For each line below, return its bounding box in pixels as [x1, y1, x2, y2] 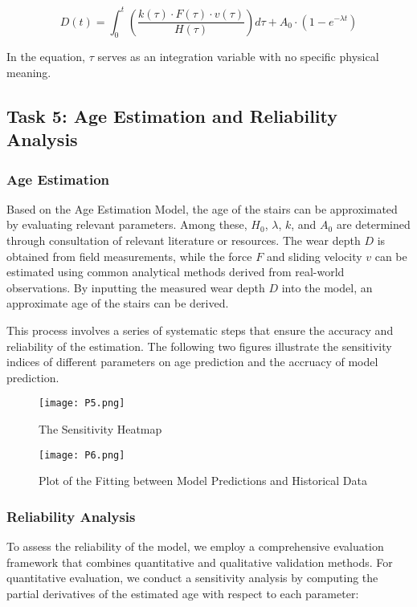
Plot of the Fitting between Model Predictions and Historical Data [39, 472, 367, 489]
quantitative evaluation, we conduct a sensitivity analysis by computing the [6, 569, 378, 586]
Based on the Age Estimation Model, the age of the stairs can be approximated [6, 200, 398, 217]
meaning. [6, 63, 51, 80]
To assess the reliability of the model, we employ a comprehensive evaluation [6, 538, 384, 555]
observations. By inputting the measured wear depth [6, 279, 265, 295]
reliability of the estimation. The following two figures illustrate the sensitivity [6, 337, 392, 354]
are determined [336, 216, 411, 233]
